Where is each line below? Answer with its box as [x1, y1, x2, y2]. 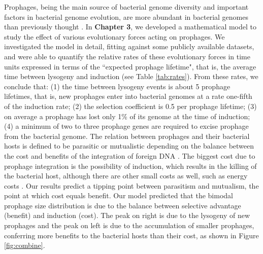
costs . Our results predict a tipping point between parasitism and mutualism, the [4, 180, 259, 191]
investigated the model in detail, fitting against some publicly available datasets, [4, 41, 254, 52]
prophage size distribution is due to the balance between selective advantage [4, 200, 241, 210]
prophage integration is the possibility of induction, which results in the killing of [4, 160, 257, 171]
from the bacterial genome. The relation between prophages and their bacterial [4, 130, 250, 141]
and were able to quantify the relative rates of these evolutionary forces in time [4, 51, 250, 61]
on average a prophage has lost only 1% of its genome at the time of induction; [4, 111, 250, 121]
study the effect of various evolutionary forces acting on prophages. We [4, 31, 225, 42]
